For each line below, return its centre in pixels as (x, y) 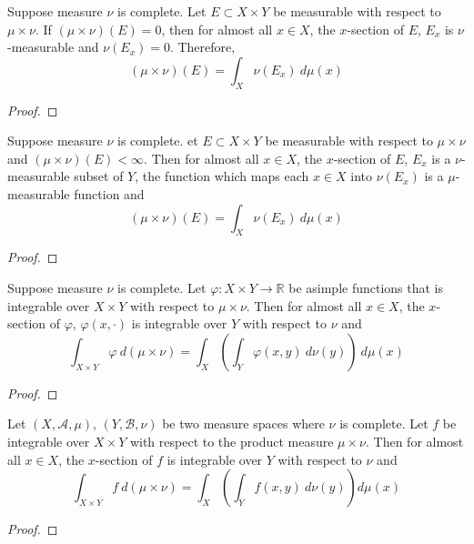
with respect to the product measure (232, 441)
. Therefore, (202, 47)
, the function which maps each (222, 176)
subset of (99, 176)
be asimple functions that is (366, 287)
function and (109, 193)
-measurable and (53, 47)
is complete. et (158, 141)
